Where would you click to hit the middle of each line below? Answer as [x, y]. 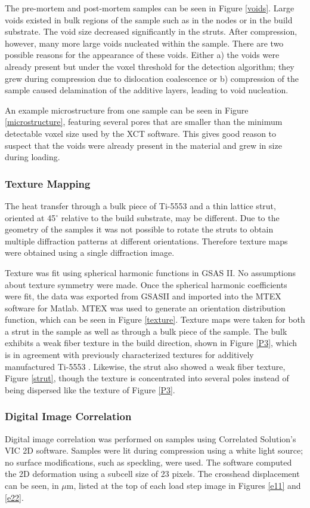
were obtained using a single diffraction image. [90, 253]
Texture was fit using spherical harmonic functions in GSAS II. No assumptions [151, 272]
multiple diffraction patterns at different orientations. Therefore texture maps [146, 241]
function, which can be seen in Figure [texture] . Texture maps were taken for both [155, 319]
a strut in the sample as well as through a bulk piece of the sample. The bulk [146, 331]
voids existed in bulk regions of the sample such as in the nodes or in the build [149, 19]
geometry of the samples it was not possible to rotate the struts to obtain [139, 229]
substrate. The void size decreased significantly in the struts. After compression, [151, 31]
